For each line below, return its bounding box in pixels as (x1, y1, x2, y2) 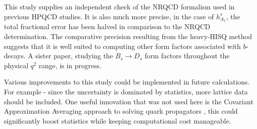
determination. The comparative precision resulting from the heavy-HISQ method (4, 31, 252, 42)
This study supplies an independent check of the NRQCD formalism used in (4, 1, 235, 11)
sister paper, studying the (35, 50, 113, 61)
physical (4, 60, 29, 70)
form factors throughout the (145, 50, 230, 61)
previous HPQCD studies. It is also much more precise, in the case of (4, 11, 214, 21)
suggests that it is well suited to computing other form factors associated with (4, 41, 241, 51)
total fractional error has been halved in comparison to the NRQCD (4, 21, 210, 32)
